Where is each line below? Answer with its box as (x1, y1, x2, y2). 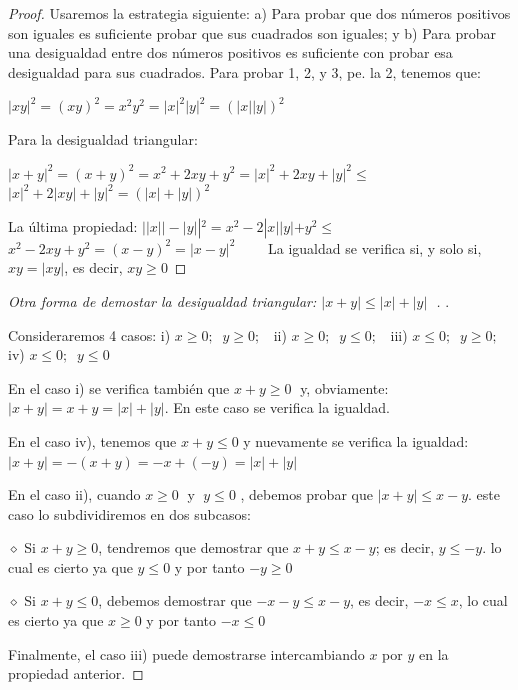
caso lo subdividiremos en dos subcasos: (8, 503, 251, 524)
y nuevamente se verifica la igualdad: (243, 430, 469, 451)
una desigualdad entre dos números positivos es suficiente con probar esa (8, 42, 453, 63)
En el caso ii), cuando (8, 484, 141, 505)
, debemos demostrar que (98, 590, 252, 611)
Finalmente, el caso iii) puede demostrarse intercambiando (8, 643, 365, 664)
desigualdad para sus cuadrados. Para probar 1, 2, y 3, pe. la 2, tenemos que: (8, 61, 481, 82)
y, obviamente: (300, 377, 389, 398)
